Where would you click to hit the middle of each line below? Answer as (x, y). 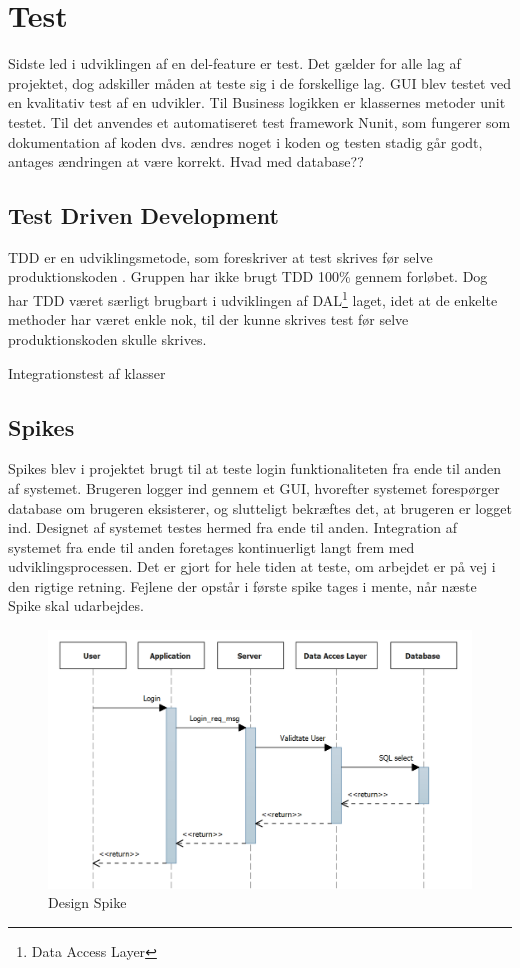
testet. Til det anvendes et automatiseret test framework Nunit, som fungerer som (259, 121)
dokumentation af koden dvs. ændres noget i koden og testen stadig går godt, (245, 141)
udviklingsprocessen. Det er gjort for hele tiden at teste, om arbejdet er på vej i (252, 566)
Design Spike (87, 902)
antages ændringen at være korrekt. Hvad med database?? (186, 161)
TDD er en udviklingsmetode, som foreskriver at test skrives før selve (220, 256)
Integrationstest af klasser (87, 372)
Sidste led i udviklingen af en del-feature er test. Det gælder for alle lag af (234, 63)
